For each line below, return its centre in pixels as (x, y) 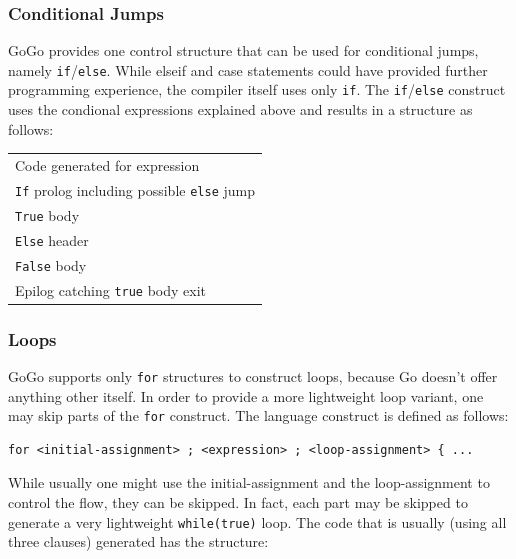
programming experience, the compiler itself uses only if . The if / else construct (257, 89)
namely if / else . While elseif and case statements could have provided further (248, 69)
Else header (52, 239)
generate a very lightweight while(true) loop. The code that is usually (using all (257, 521)
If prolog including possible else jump (135, 189)
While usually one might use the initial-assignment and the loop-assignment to (249, 482)
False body (51, 264)
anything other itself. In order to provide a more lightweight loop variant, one (246, 395)
